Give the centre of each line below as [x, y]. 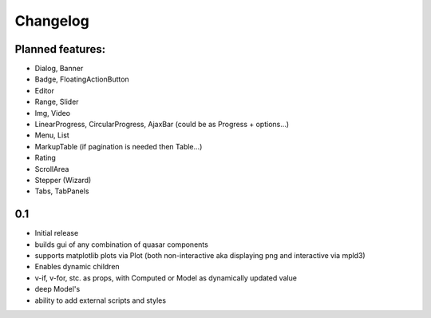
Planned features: [60, 49]
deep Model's [57, 289]
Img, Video [53, 113]
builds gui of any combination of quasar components [122, 244]
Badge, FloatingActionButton [82, 79]
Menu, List [52, 135]
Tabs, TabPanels [62, 191]
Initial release [57, 233]
